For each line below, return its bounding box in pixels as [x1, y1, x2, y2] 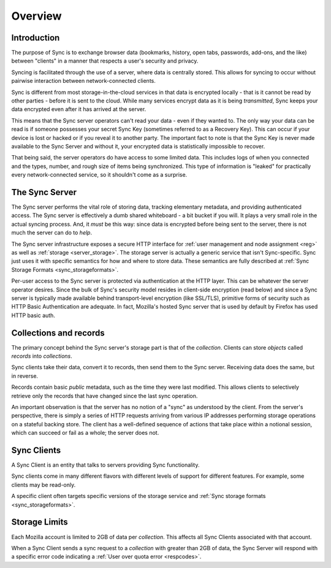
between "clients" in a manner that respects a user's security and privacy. [11, 57, 199, 64]
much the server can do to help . [11, 229, 92, 236]
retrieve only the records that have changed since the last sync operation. [11, 392, 198, 399]
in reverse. [11, 372, 39, 380]
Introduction [11, 33, 60, 43]
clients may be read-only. [11, 481, 76, 488]
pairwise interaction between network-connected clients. [11, 77, 156, 85]
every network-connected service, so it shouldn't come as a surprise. [11, 171, 188, 178]
